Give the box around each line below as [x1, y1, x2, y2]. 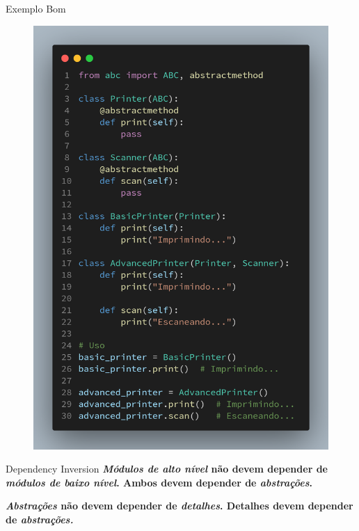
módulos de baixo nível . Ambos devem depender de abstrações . [6, 475, 313, 489]
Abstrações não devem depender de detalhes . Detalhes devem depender [6, 498, 353, 513]
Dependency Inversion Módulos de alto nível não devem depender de [6, 461, 328, 476]
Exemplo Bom [6, 1, 66, 15]
